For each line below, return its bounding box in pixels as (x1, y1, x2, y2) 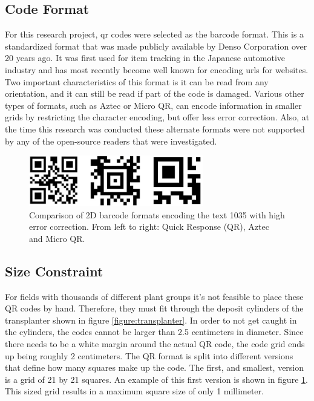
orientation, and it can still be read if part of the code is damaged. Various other (5, 87, 304, 100)
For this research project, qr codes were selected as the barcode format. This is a (5, 28, 304, 41)
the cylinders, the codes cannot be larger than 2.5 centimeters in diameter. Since (5, 325, 304, 338)
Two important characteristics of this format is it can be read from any (5, 75, 269, 88)
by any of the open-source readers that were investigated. (5, 134, 217, 147)
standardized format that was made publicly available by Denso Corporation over (5, 39, 307, 52)
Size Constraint (5, 261, 103, 280)
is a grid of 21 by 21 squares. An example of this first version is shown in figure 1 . (5, 373, 308, 385)
